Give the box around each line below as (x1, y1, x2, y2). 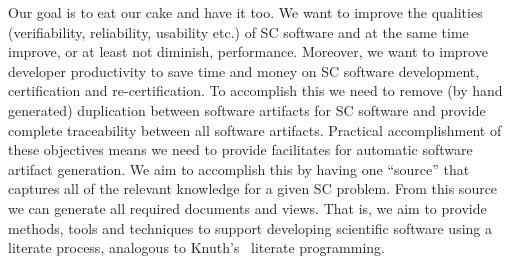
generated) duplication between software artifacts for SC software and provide (8, 99, 486, 120)
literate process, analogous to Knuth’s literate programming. (8, 237, 385, 258)
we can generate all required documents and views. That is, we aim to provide (8, 197, 487, 218)
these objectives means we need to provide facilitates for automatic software (8, 139, 473, 160)
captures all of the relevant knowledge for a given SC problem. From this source (8, 178, 498, 199)
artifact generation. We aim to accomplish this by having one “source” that (8, 158, 470, 179)
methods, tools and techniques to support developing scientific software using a (8, 217, 493, 238)
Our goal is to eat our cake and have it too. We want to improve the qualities (8, 2, 483, 22)
